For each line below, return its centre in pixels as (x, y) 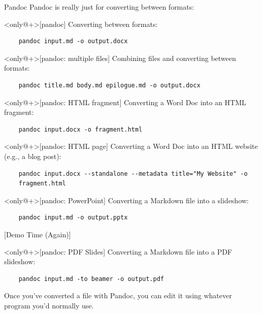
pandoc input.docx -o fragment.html (80, 129)
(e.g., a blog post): (33, 156)
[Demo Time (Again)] (38, 234)
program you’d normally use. (49, 305)
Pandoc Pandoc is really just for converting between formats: (99, 7)
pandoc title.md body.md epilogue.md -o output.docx (109, 85)
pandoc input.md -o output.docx (73, 41)
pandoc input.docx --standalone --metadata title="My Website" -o (133, 174)
